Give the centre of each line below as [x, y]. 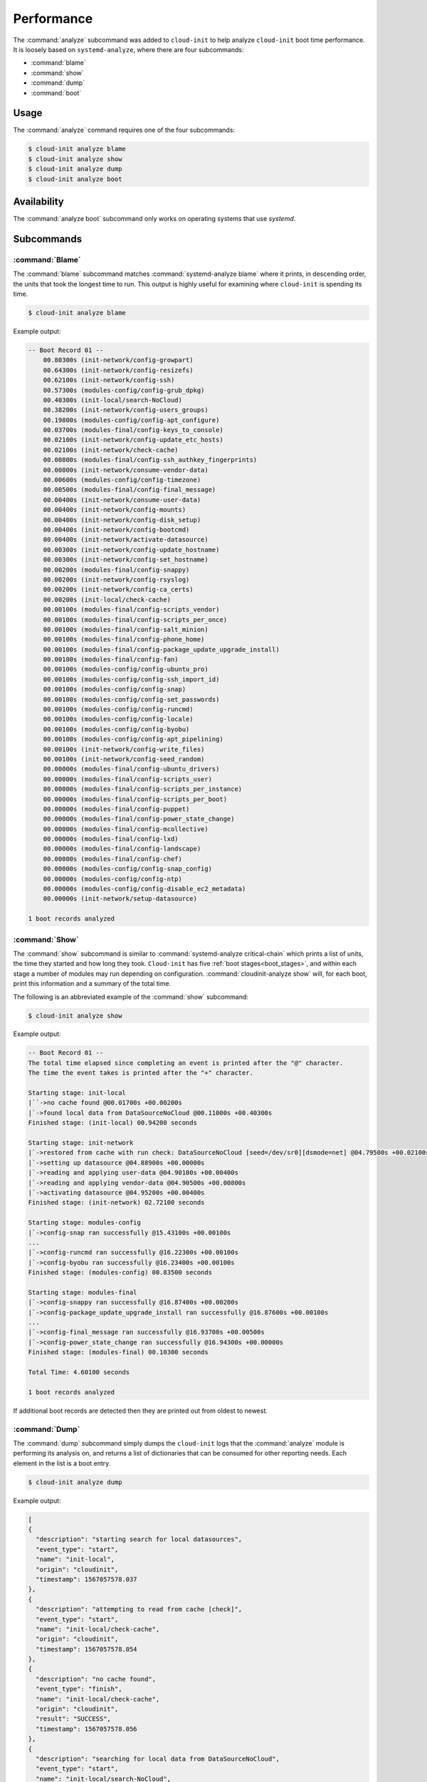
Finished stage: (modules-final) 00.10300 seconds [118, 1352]
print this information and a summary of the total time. [92, 984]
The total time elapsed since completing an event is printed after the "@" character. [186, 1063]
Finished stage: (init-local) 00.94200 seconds [112, 1123]
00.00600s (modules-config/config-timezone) [122, 480]
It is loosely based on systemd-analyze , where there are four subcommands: [128, 49]
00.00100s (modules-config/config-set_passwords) [131, 699]
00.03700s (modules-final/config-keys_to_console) [133, 430]
